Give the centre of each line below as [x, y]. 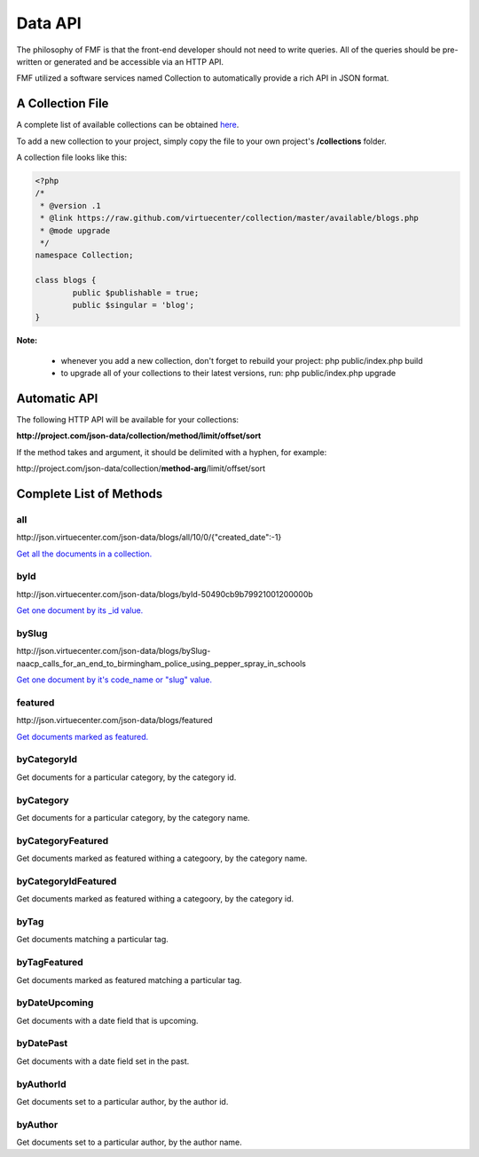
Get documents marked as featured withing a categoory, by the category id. [155, 899]
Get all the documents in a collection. [84, 554]
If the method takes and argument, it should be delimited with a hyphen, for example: [172, 452]
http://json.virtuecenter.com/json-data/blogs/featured [114, 720]
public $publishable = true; [136, 292]
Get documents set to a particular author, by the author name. [130, 1142]
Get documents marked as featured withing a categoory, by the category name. [162, 858]
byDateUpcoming [55, 1003]
